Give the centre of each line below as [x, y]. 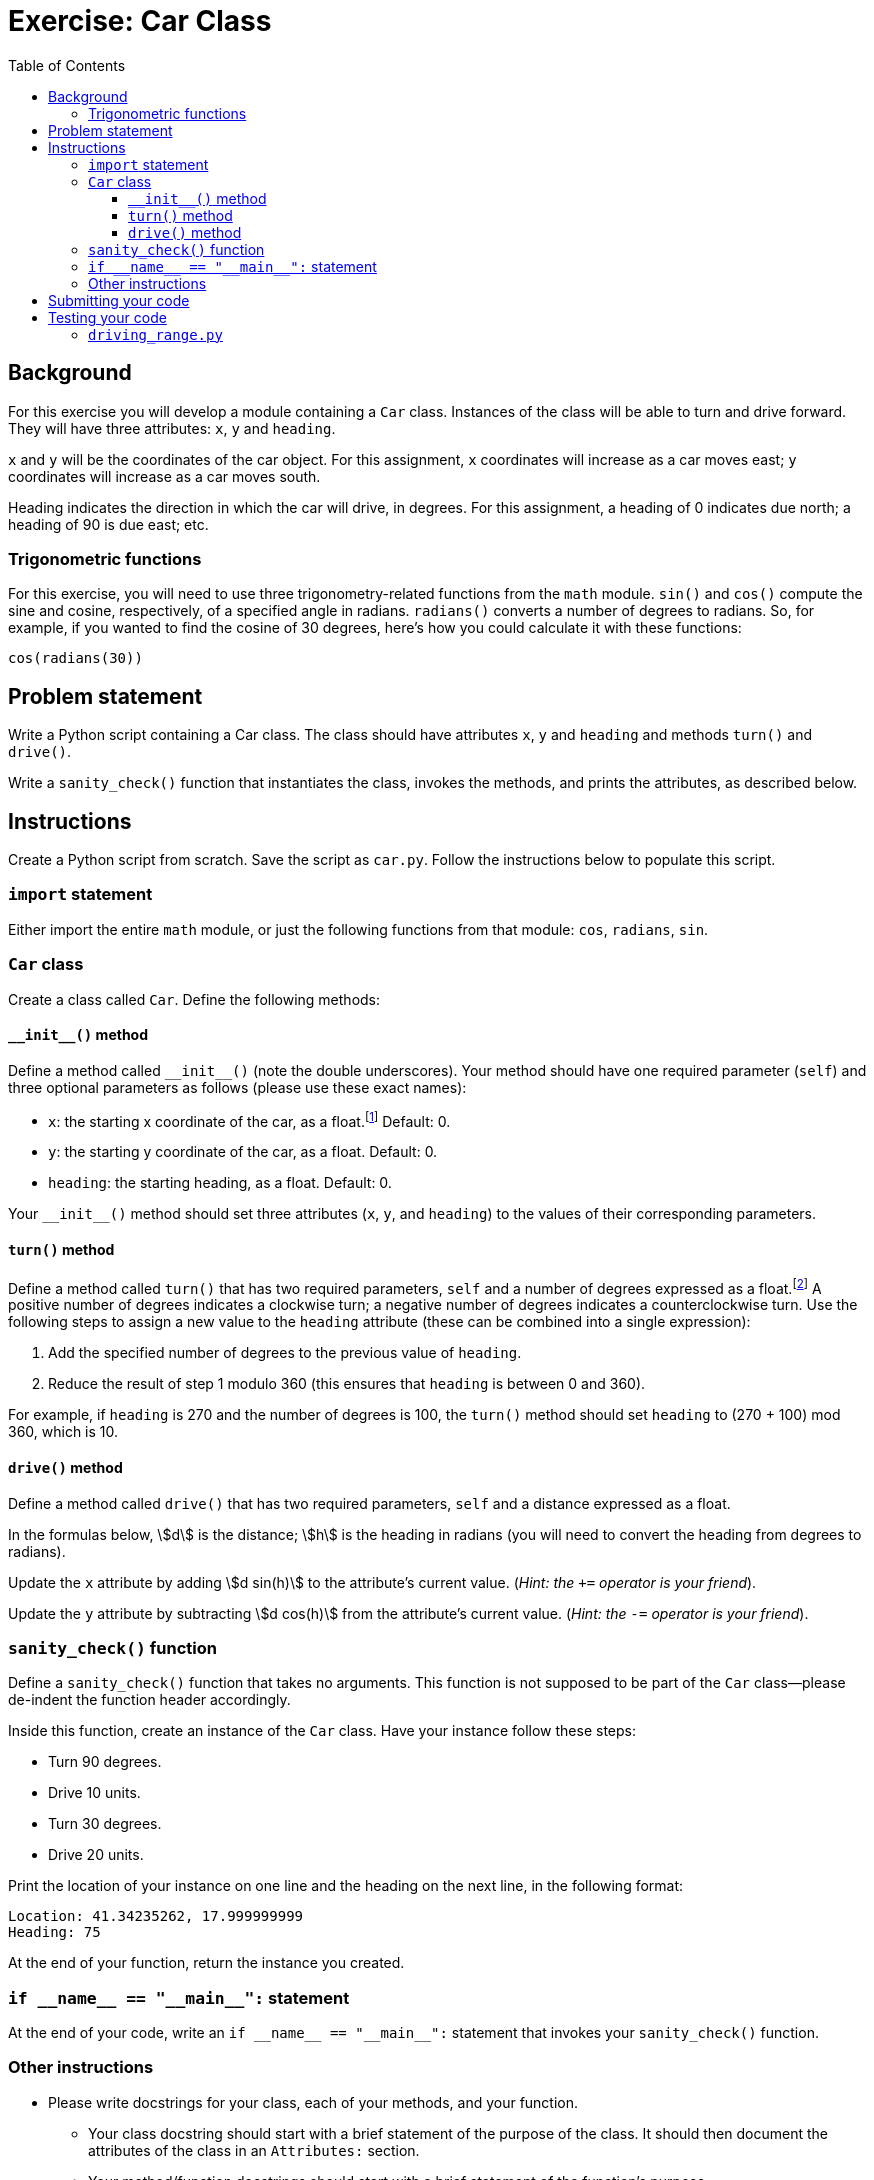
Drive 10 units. [94, 1793]
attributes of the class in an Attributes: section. [254, 2150]
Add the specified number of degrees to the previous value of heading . [285, 1353]
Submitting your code [119, 300]
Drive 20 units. [96, 1855]
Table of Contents [67, 65]
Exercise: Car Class [140, 21]
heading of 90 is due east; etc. [108, 524]
